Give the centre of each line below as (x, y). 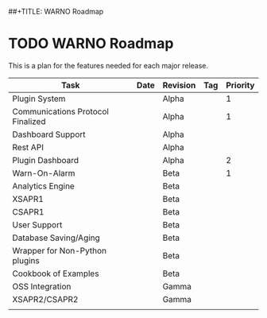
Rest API (28, 147)
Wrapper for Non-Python (60, 250)
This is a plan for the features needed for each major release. (108, 65)
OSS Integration (42, 286)
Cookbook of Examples (56, 273)
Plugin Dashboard (46, 160)
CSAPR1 (28, 211)
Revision (179, 85)
